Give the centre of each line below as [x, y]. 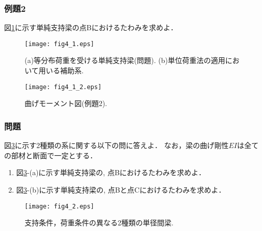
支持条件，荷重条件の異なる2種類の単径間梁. [99, 223]
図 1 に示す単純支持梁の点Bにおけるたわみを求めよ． [91, 27]
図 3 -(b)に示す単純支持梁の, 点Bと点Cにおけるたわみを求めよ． [121, 189]
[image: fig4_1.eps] [60, 44]
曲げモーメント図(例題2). [66, 103]
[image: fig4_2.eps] [60, 206]
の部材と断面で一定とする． [51, 155]
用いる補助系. [61, 70]
